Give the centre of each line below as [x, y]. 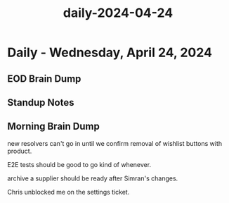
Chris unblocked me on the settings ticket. [68, 192]
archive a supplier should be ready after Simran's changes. [93, 178]
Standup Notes [41, 103]
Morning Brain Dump [53, 127]
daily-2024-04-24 [118, 13]
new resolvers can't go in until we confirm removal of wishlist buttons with [115, 143]
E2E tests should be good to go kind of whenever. [79, 164]
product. [20, 151]
